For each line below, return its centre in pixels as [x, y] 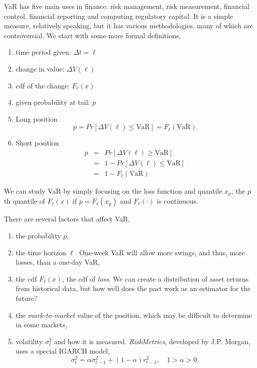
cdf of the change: [43, 85]
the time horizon [41, 252]
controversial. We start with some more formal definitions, [93, 35]
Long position [36, 118]
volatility [29, 341]
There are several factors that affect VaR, [67, 219]
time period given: [43, 52]
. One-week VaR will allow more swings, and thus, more [160, 252]
